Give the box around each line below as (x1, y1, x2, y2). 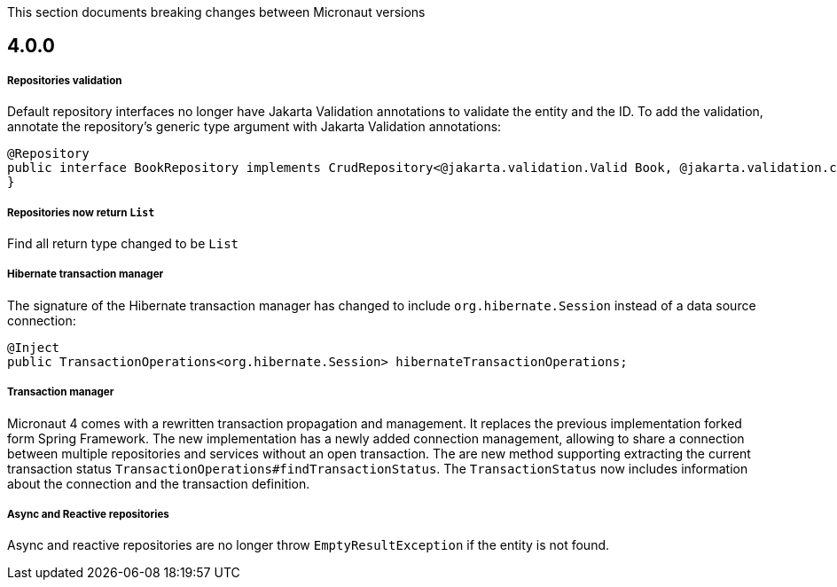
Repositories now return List (7, 206, 155, 219)
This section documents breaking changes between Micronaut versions (7, 4, 426, 20)
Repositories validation (7, 74, 122, 87)
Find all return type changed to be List (7, 235, 239, 251)
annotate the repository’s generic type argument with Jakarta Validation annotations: (7, 119, 502, 135)
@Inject (7, 340, 60, 355)
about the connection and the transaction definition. (7, 475, 310, 491)
